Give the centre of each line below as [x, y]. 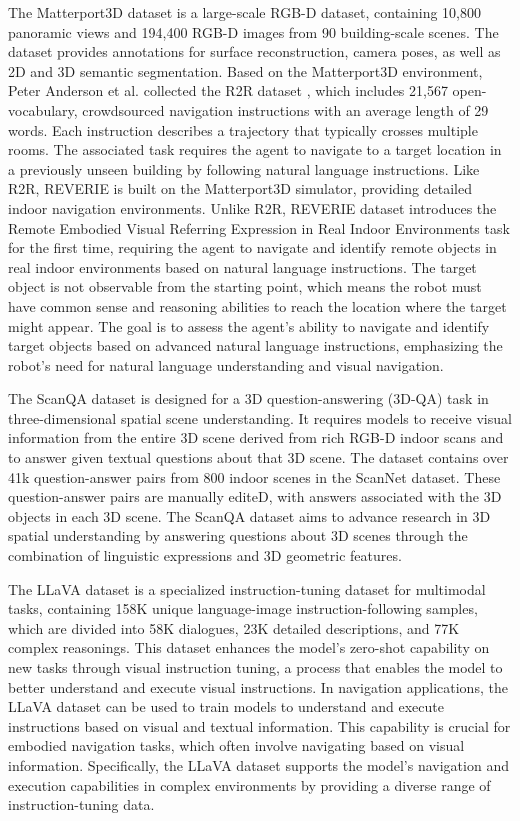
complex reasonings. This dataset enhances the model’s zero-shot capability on [249, 647]
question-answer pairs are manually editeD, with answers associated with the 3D [255, 496]
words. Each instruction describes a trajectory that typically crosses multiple [243, 129]
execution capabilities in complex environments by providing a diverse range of [249, 784]
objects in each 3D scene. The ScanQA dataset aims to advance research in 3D [249, 515]
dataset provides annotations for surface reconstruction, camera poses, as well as [254, 51]
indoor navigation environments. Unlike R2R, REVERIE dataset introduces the [252, 207]
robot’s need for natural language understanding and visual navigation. [226, 364]
